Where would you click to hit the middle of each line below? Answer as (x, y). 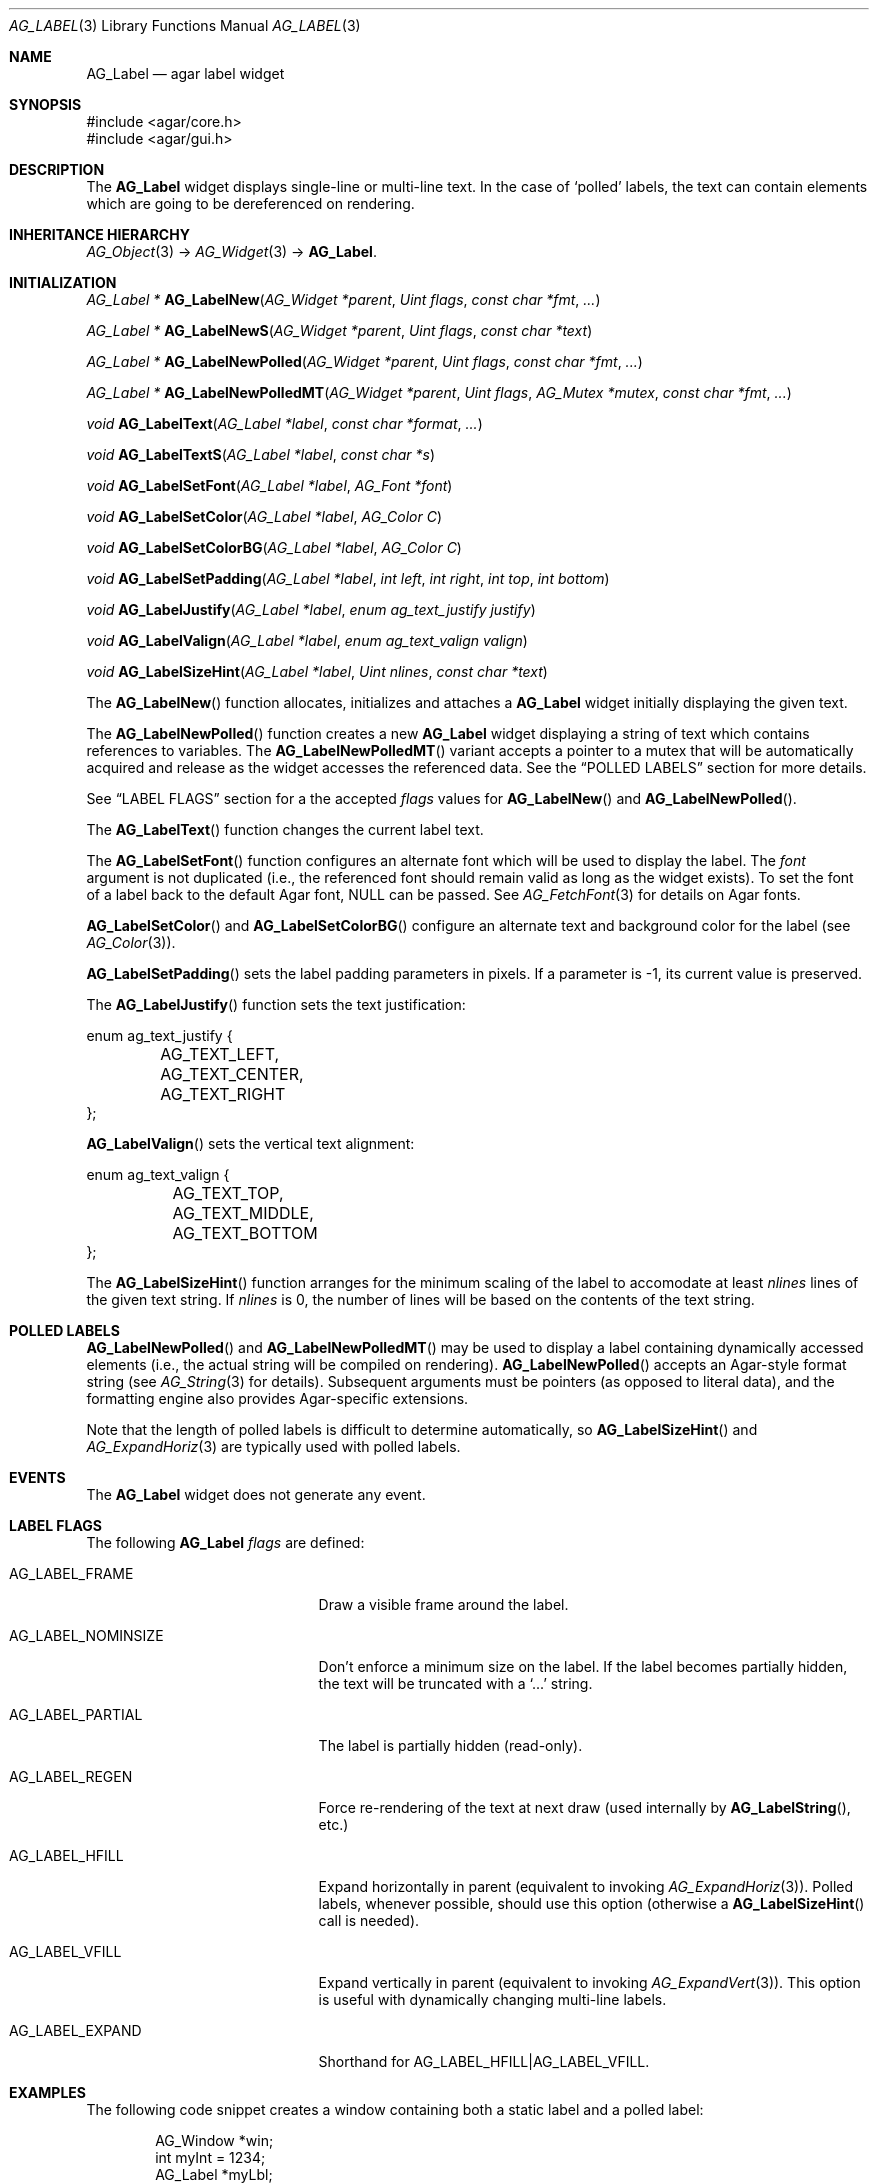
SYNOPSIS (45, 104)
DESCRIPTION (57, 169)
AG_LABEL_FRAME (71, 1573)
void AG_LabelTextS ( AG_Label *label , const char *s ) (261, 454)
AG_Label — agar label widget (185, 73)
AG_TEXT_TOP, (228, 1193)
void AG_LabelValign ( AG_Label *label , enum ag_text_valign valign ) (307, 640)
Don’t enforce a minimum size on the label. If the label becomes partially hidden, (583, 1666)
